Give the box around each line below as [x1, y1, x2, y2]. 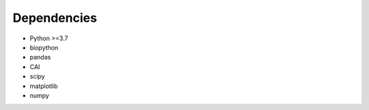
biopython [29, 43, 59, 51]
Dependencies [12, 10, 97, 25]
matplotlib [29, 82, 58, 90]
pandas [29, 53, 51, 61]
